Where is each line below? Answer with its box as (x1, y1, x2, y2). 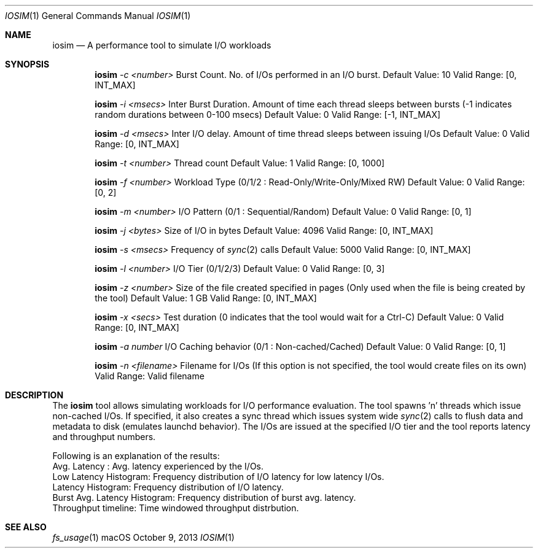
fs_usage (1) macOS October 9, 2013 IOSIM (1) (52, 532, 235, 543)
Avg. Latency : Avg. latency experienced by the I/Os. (52, 461, 264, 471)
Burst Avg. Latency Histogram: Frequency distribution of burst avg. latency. (52, 492, 356, 503)
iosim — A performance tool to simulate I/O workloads (52, 40, 271, 50)
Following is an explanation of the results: (52, 451, 220, 461)
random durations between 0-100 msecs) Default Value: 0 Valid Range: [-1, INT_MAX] (95, 109, 441, 120)
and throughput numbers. (52, 431, 156, 442)
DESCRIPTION (5, 390, 64, 400)
